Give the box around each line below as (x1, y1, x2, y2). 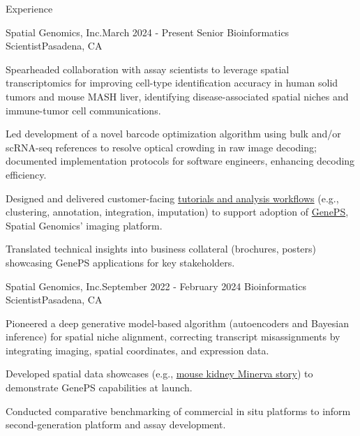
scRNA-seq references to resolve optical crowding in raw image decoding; (6, 140, 317, 154)
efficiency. (6, 167, 47, 181)
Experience (6, 1, 53, 15)
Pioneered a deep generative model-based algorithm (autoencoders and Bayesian (6, 315, 349, 330)
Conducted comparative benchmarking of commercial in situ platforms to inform (6, 403, 351, 418)
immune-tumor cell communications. (6, 103, 161, 117)
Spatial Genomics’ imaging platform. (6, 218, 163, 232)
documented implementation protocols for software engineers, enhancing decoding (6, 153, 355, 168)
